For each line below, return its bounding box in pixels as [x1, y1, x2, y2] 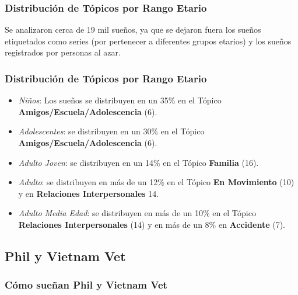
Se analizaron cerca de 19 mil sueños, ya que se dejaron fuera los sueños [5, 23, 261, 36]
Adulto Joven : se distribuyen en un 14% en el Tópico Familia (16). [18, 156, 259, 168]
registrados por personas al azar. [5, 46, 121, 58]
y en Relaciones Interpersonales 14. [18, 187, 159, 199]
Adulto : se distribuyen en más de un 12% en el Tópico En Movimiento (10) [18, 176, 295, 188]
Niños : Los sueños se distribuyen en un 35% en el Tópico [18, 94, 222, 106]
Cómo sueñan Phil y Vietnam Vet [5, 277, 167, 292]
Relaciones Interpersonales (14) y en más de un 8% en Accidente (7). [18, 218, 285, 230]
